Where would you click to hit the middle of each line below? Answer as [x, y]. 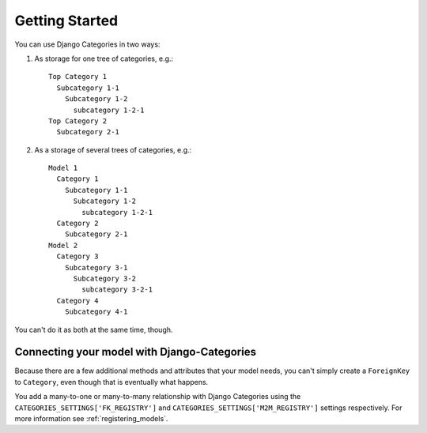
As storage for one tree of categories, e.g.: [104, 58]
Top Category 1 [78, 77]
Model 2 [63, 245]
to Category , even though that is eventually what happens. [111, 382]
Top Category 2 [78, 121]
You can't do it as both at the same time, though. [94, 329]
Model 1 [63, 168]
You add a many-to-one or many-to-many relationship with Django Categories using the [158, 397]
